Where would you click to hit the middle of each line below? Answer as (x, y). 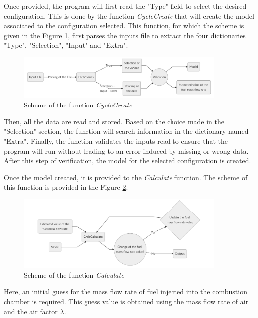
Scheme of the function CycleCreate (78, 105)
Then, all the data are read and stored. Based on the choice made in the (114, 121)
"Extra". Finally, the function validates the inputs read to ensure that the (116, 141)
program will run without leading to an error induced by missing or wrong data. (126, 151)
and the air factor (31, 311)
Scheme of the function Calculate (74, 274)
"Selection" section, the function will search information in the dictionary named (126, 131)
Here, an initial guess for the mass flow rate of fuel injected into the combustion (126, 291)
